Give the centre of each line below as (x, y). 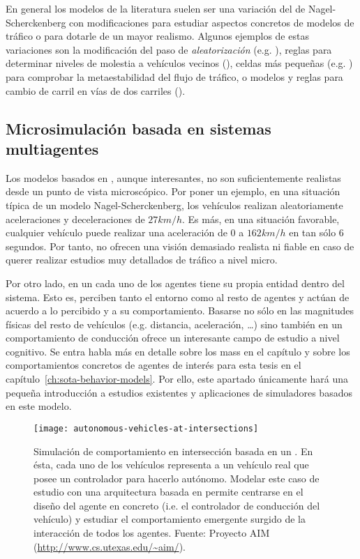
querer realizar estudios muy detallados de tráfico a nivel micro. (142, 260)
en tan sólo (313, 232)
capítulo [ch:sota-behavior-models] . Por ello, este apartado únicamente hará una (177, 379)
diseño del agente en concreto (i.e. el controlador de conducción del (177, 505)
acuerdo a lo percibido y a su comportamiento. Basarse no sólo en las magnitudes (180, 311)
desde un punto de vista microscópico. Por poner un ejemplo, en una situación (173, 191)
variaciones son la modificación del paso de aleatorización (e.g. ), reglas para (169, 49)
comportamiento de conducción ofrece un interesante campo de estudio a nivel (173, 338)
